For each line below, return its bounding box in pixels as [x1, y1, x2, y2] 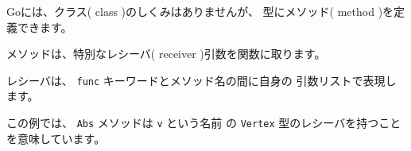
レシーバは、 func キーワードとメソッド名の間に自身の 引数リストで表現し [6, 72, 397, 88]
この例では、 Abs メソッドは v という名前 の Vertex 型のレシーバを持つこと [6, 114, 401, 131]
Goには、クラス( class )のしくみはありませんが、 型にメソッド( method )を [6, 3, 394, 19]
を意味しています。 [6, 130, 106, 146]
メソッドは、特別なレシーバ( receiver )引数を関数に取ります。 [6, 45, 326, 62]
